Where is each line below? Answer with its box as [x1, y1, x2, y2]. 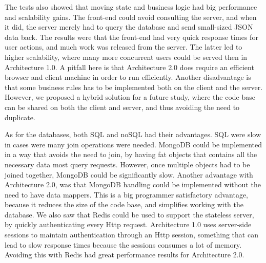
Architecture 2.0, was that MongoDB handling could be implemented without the [5, 179, 261, 190]
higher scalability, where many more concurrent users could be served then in [5, 51, 248, 62]
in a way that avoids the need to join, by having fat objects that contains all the [5, 149, 257, 160]
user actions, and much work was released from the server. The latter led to [5, 41, 242, 52]
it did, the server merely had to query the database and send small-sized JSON [5, 21, 253, 32]
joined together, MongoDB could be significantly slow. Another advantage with [5, 169, 253, 180]
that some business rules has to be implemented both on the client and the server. [5, 81, 263, 92]
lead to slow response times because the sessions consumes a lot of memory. [5, 239, 242, 250]
